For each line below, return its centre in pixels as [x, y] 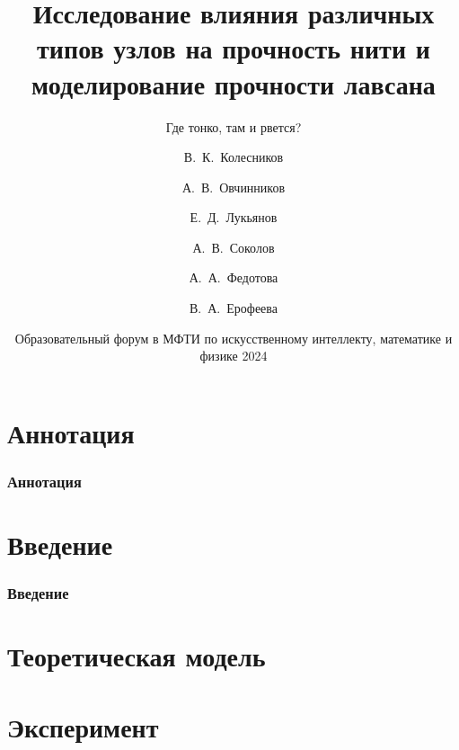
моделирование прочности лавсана [234, 83]
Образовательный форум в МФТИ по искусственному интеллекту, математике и [234, 338]
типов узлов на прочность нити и [234, 48]
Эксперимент [83, 726]
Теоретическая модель [137, 656]
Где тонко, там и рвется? [234, 126]
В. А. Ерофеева [234, 308]
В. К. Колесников [234, 157]
